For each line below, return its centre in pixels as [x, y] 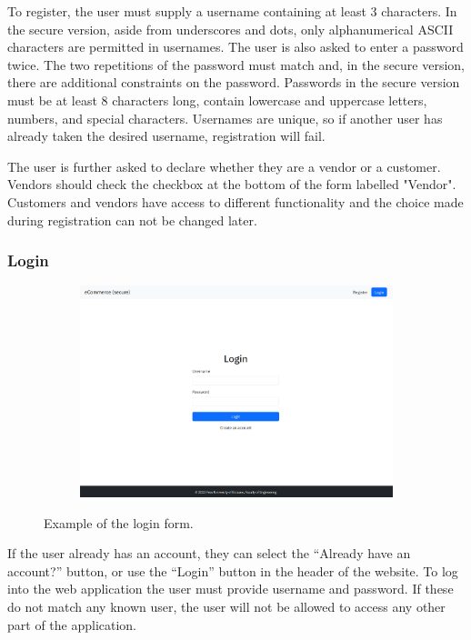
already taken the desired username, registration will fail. [166, 136]
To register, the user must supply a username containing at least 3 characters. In [232, 11]
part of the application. [72, 624]
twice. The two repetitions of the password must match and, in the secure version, [236, 64]
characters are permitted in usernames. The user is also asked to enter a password [235, 47]
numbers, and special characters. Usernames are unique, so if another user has [225, 118]
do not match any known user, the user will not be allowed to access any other [226, 606]
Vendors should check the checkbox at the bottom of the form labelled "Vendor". [232, 184]
